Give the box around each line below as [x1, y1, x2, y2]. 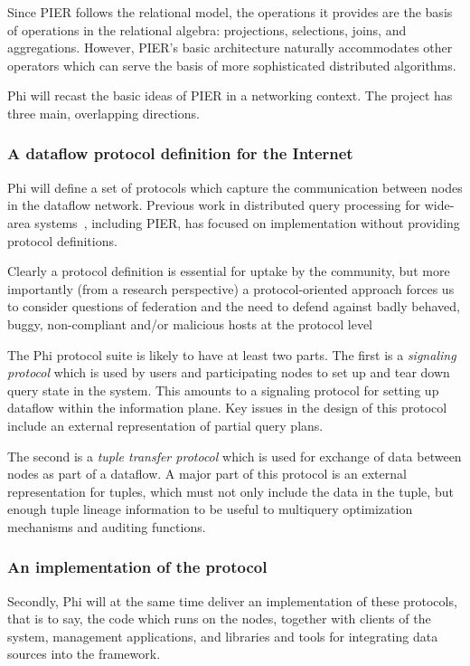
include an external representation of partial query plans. [7, 415, 324, 434]
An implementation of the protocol [7, 556, 268, 578]
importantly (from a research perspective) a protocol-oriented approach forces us [7, 279, 455, 298]
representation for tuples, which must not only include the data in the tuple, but [7, 481, 454, 500]
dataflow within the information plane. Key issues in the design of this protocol [7, 398, 447, 417]
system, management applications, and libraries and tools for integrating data [7, 626, 438, 645]
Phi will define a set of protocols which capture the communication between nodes [7, 177, 463, 196]
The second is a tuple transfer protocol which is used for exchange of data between [7, 446, 462, 465]
